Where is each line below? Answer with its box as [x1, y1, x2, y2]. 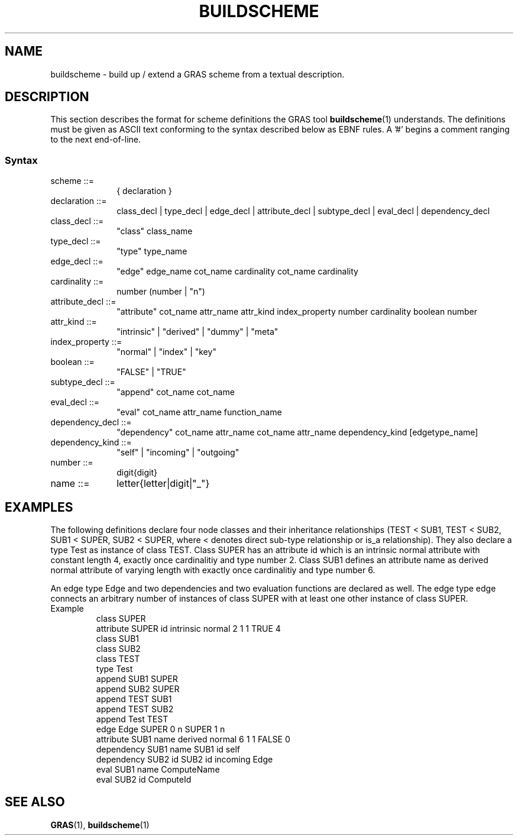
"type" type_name [116, 246, 187, 257]
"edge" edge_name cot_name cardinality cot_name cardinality [116, 266, 358, 277]
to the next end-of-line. [50, 134, 141, 145]
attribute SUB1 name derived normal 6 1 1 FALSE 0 [96, 734, 290, 745]
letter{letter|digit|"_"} [116, 477, 210, 490]
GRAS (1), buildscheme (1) [50, 819, 150, 830]
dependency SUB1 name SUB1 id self [96, 744, 240, 755]
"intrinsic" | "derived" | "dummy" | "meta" [116, 327, 279, 337]
